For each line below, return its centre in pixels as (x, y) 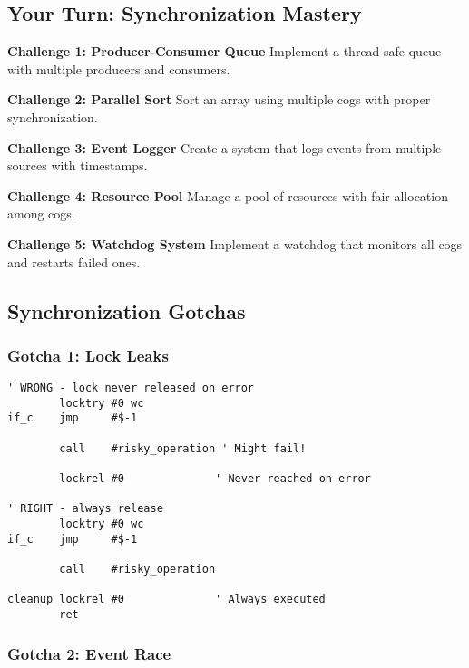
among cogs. (41, 213)
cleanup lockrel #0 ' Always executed (166, 600)
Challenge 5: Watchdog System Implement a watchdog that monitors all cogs (235, 243)
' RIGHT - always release (85, 509)
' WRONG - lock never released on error (131, 388)
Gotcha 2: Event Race (89, 653)
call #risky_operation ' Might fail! (183, 448)
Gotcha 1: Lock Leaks (88, 355)
